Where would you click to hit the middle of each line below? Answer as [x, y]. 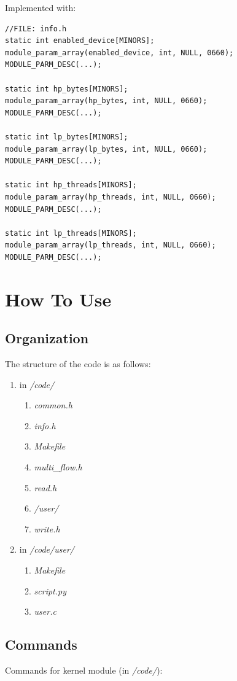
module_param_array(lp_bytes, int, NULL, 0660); [106, 149]
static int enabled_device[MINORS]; [80, 41]
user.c [45, 611]
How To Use [58, 299]
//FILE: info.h [36, 29]
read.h [45, 487]
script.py [50, 590]
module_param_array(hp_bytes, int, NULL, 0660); [106, 101]
